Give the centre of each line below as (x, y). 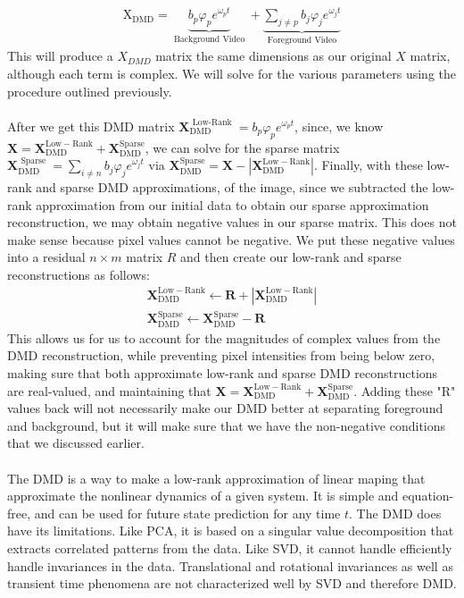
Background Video (209, 39)
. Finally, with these (368, 165)
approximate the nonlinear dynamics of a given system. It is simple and (203, 496)
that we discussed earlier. (76, 443)
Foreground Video (302, 40)
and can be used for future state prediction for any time (187, 513)
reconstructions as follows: (79, 274)
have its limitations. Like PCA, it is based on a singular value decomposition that (231, 531)
